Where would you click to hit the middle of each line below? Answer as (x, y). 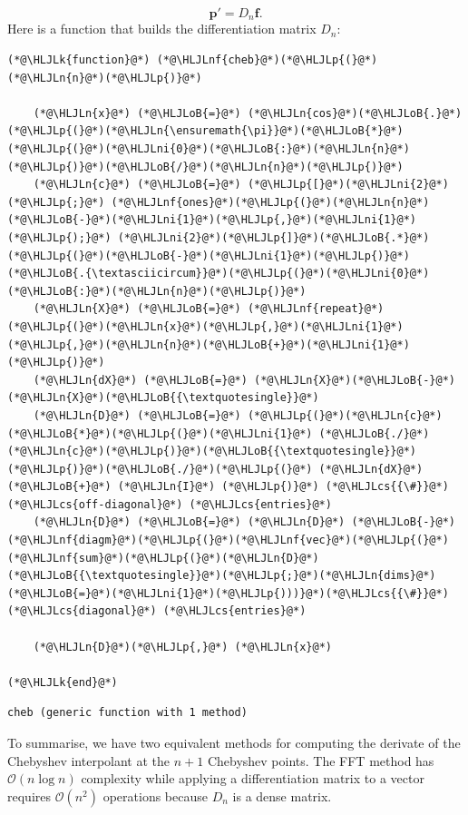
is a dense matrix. (282, 795)
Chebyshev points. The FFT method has (321, 760)
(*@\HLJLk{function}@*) (79, 60)
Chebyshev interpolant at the (89, 760)
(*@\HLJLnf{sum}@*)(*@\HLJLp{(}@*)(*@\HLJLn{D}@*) (163, 558)
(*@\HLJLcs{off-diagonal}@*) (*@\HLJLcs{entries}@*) (170, 504)
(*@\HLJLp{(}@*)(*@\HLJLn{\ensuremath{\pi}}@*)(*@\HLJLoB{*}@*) (205, 131)
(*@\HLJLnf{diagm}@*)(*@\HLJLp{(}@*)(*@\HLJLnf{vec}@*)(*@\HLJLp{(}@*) (228, 540)
